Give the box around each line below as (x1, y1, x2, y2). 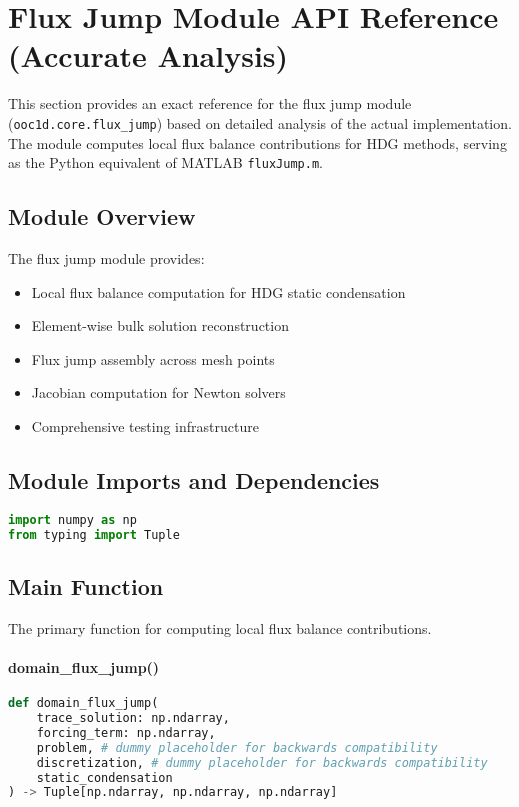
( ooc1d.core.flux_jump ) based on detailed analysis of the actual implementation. (8, 112, 512, 133)
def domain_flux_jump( (8, 696, 159, 711)
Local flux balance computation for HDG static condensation (31, 281, 406, 302)
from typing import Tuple (8, 527, 180, 542)
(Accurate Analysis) (8, 35, 289, 76)
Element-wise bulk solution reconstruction (31, 315, 289, 336)
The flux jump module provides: (8, 248, 205, 269)
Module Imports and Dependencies (8, 464, 380, 495)
